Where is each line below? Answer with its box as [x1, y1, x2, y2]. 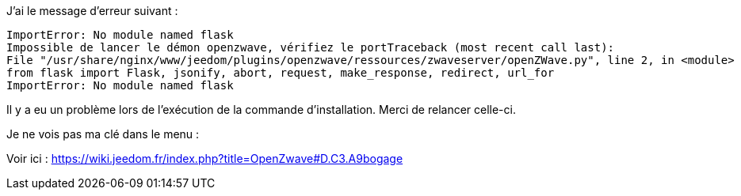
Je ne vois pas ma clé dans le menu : [6, 127, 200, 141]
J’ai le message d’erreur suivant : [6, 4, 178, 17]
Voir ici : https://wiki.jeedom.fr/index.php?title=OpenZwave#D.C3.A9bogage [6, 152, 403, 165]
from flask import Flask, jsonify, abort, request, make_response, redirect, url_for [6, 66, 555, 79]
